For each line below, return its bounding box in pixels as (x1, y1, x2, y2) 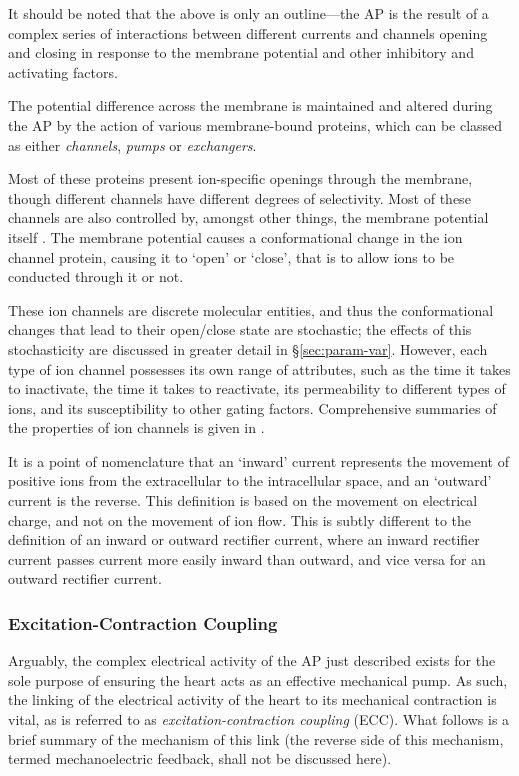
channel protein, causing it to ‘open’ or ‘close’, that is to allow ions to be (8, 246, 455, 267)
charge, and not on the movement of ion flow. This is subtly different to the (8, 509, 472, 530)
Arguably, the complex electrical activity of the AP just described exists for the (8, 650, 496, 671)
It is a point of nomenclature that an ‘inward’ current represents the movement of (8, 450, 509, 471)
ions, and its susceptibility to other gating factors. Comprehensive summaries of (8, 397, 497, 418)
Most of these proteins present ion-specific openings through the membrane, (8, 168, 473, 189)
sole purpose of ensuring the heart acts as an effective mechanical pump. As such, (8, 669, 508, 690)
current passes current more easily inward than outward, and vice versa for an (8, 548, 486, 569)
